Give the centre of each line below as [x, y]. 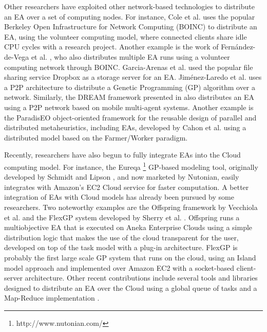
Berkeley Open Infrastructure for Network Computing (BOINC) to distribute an [131, 27]
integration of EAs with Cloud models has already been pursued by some [119, 197]
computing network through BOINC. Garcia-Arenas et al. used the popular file [129, 67]
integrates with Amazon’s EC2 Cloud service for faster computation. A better [127, 187]
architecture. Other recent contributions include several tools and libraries [141, 278]
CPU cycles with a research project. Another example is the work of [111, 47]
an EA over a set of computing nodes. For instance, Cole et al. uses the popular [130, 16]
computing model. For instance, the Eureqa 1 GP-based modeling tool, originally [131, 166]
